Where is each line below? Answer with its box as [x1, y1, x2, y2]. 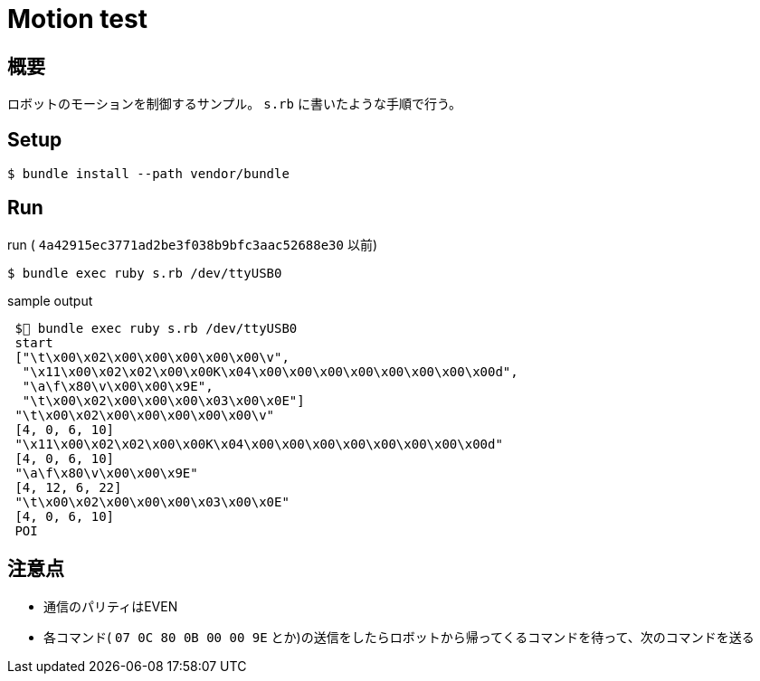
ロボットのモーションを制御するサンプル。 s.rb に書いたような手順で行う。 [7, 96, 462, 112]
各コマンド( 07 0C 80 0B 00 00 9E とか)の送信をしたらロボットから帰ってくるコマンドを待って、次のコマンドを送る [43, 629, 755, 645]
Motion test [7, 4, 147, 34]
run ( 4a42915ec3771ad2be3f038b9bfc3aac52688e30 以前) [7, 236, 378, 252]
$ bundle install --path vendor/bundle [7, 166, 290, 182]
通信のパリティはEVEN [43, 598, 178, 614]
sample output [7, 292, 93, 308]
